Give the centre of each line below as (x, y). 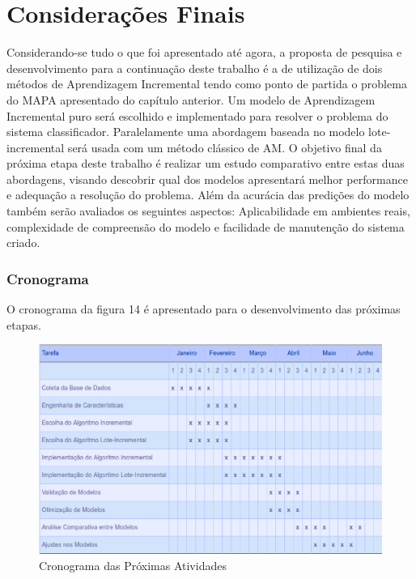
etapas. (24, 324)
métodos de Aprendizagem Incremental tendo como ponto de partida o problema (207, 84)
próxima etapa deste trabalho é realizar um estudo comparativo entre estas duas (206, 163)
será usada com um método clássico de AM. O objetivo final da (225, 147)
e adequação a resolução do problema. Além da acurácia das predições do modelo (208, 195)
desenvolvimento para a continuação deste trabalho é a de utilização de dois (195, 68)
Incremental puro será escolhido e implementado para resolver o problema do (197, 115)
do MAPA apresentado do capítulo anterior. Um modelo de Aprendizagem (191, 99)
